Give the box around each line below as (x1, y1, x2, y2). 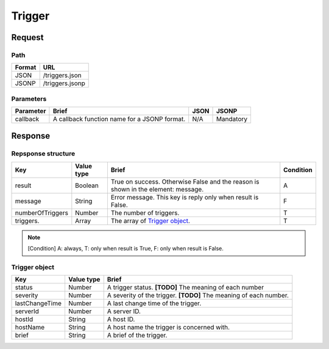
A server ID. (107, 307, 141, 316)
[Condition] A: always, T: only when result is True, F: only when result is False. (27, 245, 224, 252)
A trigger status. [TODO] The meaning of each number (107, 283, 264, 292)
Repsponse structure (11, 150, 76, 158)
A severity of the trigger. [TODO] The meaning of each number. (107, 291, 289, 300)
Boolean (75, 181, 99, 190)
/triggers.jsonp (43, 79, 85, 88)
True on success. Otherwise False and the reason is (110, 177, 260, 185)
